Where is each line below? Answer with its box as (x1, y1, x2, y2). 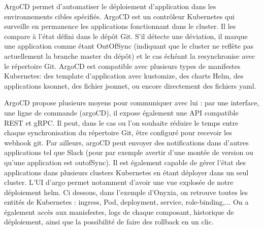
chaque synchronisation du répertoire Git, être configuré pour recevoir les (4, 127, 232, 138)
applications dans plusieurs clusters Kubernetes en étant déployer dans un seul (4, 167, 249, 177)
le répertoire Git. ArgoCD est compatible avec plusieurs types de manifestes (4, 60, 241, 71)
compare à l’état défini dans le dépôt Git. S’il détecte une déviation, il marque (4, 30, 248, 41)
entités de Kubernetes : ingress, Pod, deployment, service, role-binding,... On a (4, 197, 249, 207)
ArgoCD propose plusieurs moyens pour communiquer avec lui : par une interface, (4, 97, 259, 108)
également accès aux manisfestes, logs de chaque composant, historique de (4, 206, 234, 217)
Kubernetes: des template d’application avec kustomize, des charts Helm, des (4, 70, 244, 81)
